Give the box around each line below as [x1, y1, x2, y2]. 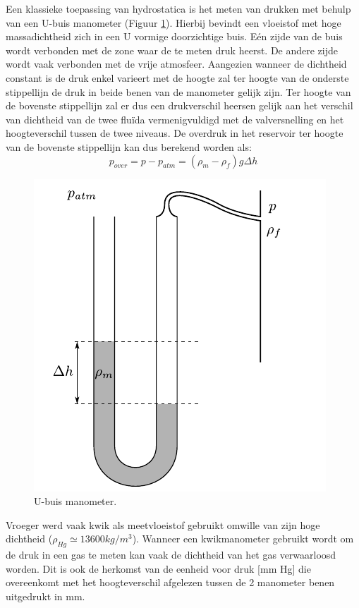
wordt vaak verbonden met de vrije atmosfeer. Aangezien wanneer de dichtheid [6, 56, 347, 71]
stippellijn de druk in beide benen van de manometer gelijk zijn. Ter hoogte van [6, 84, 351, 99]
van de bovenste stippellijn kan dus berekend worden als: [6, 139, 252, 154]
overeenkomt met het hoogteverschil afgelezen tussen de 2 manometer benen [6, 575, 335, 590]
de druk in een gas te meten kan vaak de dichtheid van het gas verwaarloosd [6, 547, 336, 562]
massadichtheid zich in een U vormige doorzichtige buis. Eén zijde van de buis [6, 29, 343, 44]
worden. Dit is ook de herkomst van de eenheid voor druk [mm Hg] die [6, 561, 311, 576]
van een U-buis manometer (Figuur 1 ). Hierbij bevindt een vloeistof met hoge [6, 15, 341, 30]
